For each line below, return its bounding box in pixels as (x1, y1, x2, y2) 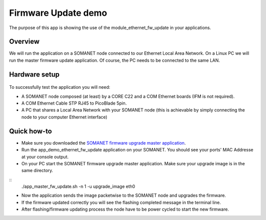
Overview (9, 37, 40, 46)
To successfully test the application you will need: (9, 84, 110, 90)
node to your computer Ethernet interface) (21, 114, 108, 120)
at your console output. (21, 153, 69, 160)
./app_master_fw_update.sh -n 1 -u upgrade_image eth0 (21, 183, 135, 189)
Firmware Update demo (9, 7, 107, 18)
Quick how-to (9, 127, 52, 135)
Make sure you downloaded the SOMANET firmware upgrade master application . (21, 140, 186, 146)
